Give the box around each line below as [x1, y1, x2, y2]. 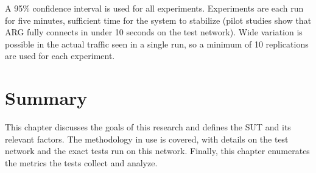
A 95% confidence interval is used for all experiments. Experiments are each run [5, 2, 304, 14]
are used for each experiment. [5, 49, 115, 62]
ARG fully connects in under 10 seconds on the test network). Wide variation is [5, 26, 303, 38]
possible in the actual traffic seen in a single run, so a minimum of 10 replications [5, 37, 309, 50]
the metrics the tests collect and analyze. [5, 156, 158, 169]
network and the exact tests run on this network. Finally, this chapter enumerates [5, 144, 310, 157]
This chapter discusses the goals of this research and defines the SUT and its [5, 121, 291, 133]
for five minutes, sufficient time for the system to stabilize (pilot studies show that [5, 13, 312, 26]
